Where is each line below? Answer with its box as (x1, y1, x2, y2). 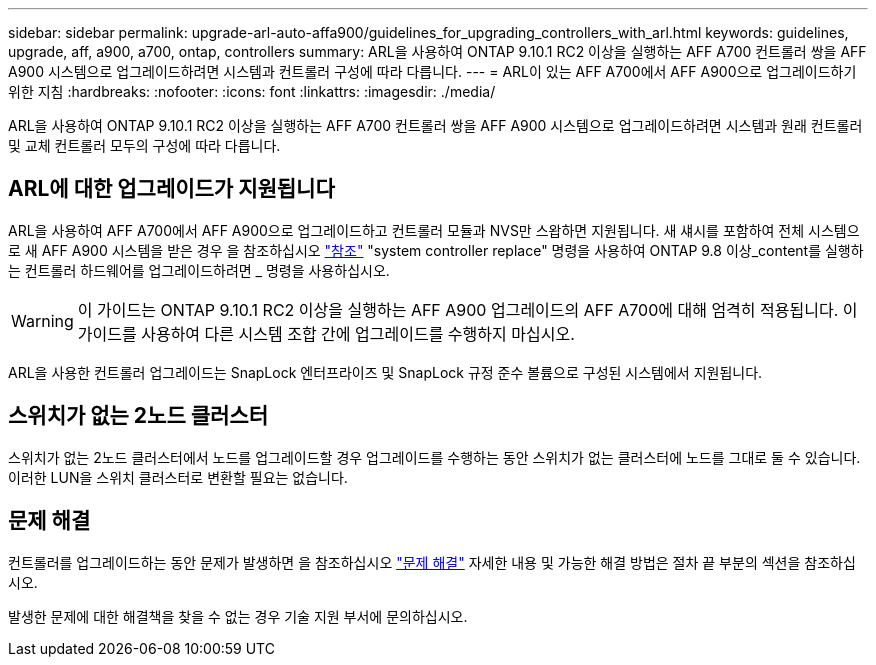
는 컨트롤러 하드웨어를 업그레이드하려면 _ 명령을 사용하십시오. (8, 261, 390, 279)
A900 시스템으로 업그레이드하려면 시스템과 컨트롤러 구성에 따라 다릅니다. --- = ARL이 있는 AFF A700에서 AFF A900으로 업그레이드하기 (8, 63, 857, 80)
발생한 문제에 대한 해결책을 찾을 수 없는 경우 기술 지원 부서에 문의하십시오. (8, 607, 468, 625)
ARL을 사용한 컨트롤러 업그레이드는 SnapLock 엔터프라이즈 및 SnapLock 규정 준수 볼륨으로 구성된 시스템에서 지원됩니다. (8, 363, 763, 381)
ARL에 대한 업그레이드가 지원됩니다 (8, 176, 335, 202)
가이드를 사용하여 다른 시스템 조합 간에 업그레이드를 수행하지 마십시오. (77, 323, 575, 344)
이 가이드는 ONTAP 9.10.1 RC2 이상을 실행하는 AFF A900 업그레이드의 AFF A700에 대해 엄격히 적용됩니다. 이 (77, 299, 858, 320)
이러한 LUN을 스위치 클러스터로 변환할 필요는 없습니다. (8, 468, 348, 486)
